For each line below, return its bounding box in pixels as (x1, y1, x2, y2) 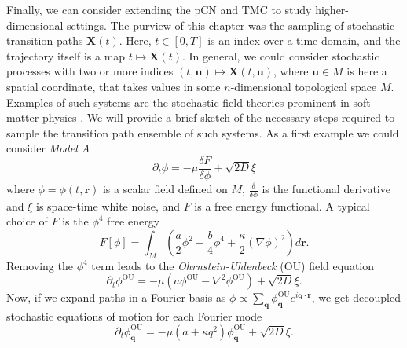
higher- (315, 2, 350, 17)
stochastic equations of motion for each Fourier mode (6, 308, 262, 324)
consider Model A (6, 140, 90, 156)
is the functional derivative (262, 181, 390, 196)
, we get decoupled (311, 289, 401, 306)
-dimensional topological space (230, 78, 377, 94)
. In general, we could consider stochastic (181, 47, 379, 64)
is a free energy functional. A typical (194, 197, 370, 214)
